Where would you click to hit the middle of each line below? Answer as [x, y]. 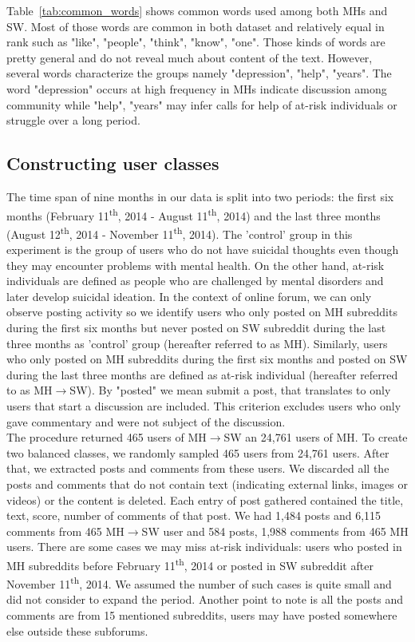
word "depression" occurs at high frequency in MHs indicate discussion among [197, 88]
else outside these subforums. [77, 630]
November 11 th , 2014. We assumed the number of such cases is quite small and [199, 583]
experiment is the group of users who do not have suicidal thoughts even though [203, 250]
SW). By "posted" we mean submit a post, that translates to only [230, 390]
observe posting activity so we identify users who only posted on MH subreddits [202, 312]
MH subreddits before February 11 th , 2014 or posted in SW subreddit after [190, 564]
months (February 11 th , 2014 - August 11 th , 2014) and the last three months [194, 214]
